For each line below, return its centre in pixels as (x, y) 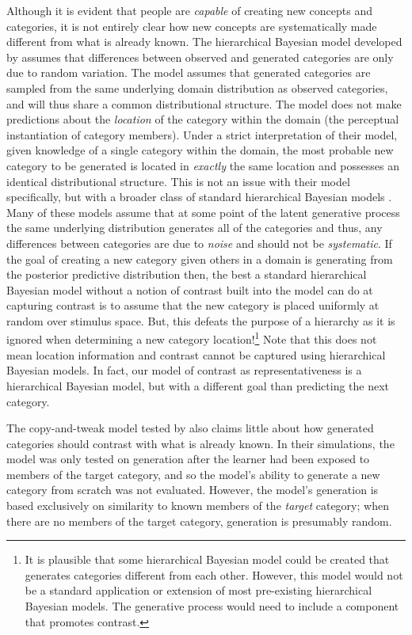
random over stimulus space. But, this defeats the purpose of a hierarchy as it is (201, 320)
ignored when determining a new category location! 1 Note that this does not (192, 338)
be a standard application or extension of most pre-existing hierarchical (198, 590)
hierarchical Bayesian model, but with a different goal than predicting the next (198, 385)
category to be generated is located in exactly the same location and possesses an (203, 165)
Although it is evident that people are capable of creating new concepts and (190, 10)
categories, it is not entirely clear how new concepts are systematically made (192, 26)
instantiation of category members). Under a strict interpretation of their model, (202, 134)
